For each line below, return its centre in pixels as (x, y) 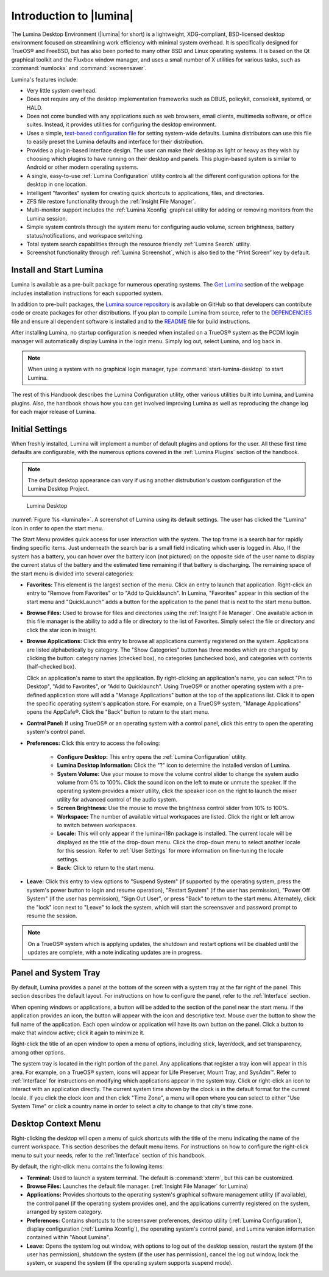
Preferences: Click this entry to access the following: (94, 743)
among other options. (38, 1052)
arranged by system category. (64, 1212)
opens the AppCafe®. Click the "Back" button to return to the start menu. (118, 712)
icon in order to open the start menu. (57, 528)
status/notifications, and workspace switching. (85, 235)
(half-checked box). (51, 667)
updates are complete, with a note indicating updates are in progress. (115, 952)
